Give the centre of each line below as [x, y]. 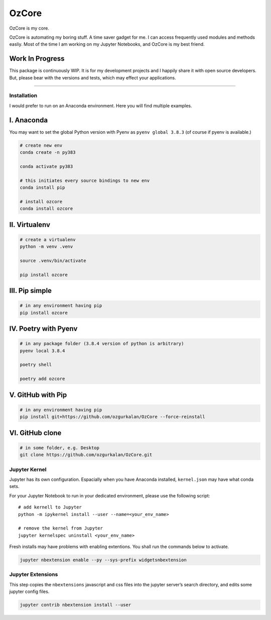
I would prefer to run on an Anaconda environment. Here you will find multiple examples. [101, 106]
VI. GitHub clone [35, 433]
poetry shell [36, 365]
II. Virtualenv [30, 224]
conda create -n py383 [48, 152]
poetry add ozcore [42, 379]
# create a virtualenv [48, 239]
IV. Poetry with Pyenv [43, 329]
